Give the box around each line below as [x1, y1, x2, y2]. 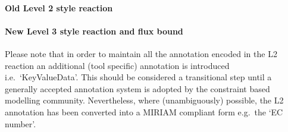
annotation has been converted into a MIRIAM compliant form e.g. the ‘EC [5, 105, 283, 118]
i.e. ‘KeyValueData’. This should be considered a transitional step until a [5, 71, 272, 83]
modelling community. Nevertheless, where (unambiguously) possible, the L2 [5, 94, 284, 106]
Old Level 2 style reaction [5, 1, 113, 14]
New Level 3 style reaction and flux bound [5, 24, 183, 37]
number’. [5, 117, 36, 130]
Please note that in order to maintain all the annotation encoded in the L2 [5, 47, 277, 59]
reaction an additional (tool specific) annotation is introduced [5, 59, 230, 71]
